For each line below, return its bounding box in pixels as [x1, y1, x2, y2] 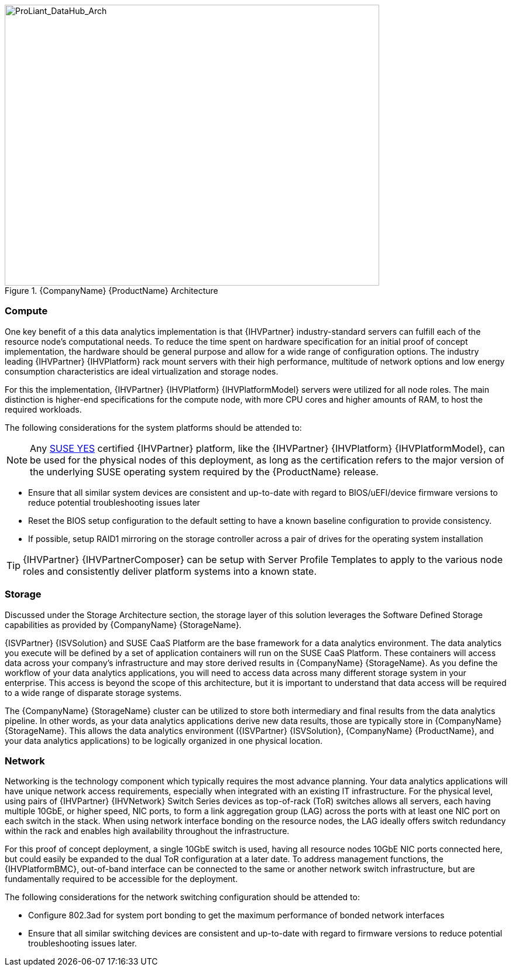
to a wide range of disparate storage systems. [5, 687, 182, 698]
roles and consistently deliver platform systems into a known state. [23, 565, 317, 577]
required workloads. [5, 404, 82, 414]
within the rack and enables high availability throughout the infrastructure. [5, 826, 290, 836]
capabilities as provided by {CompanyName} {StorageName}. [5, 619, 242, 630]
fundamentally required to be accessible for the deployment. [5, 874, 238, 884]
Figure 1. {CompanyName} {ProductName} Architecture [5, 286, 218, 296]
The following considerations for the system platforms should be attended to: [5, 422, 302, 433]
